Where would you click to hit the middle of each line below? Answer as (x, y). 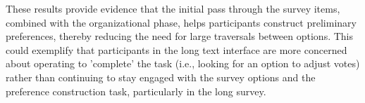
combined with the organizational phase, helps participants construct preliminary (181, 22)
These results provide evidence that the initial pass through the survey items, (173, 8)
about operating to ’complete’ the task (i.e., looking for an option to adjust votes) (183, 63)
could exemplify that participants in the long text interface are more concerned (177, 49)
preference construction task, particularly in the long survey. (136, 91)
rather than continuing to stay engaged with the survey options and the (161, 77)
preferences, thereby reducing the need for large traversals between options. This (180, 36)
